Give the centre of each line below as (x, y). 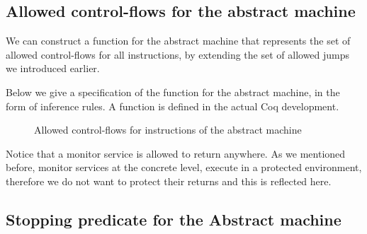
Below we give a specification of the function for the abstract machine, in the (173, 92)
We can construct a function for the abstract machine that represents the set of (178, 41)
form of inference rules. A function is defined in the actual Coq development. (173, 106)
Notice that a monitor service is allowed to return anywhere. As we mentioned (176, 153)
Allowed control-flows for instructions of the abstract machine (168, 130)
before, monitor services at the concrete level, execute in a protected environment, (184, 167)
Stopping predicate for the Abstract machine (174, 219)
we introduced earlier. (53, 68)
